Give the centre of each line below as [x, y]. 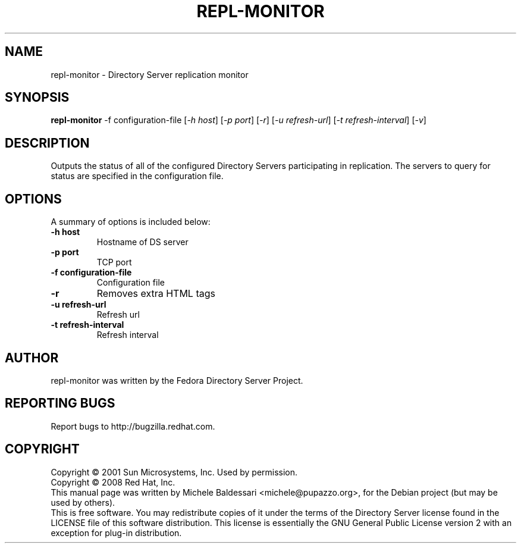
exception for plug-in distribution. [116, 533]
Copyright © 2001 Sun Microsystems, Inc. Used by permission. [174, 472]
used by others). [83, 502]
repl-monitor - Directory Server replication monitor [150, 74]
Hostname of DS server [142, 242]
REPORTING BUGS [60, 403]
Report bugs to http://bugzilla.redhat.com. [133, 426]
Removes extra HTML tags [156, 294]
